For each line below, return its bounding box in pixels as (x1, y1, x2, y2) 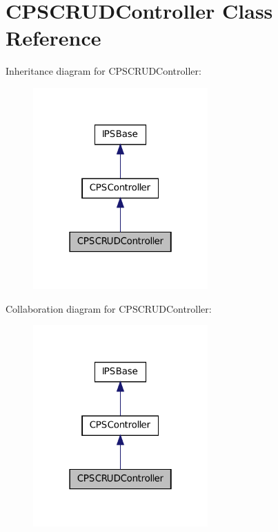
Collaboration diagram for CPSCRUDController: (6, 301, 212, 315)
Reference (6, 24, 101, 52)
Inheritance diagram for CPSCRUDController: (6, 64, 201, 78)
